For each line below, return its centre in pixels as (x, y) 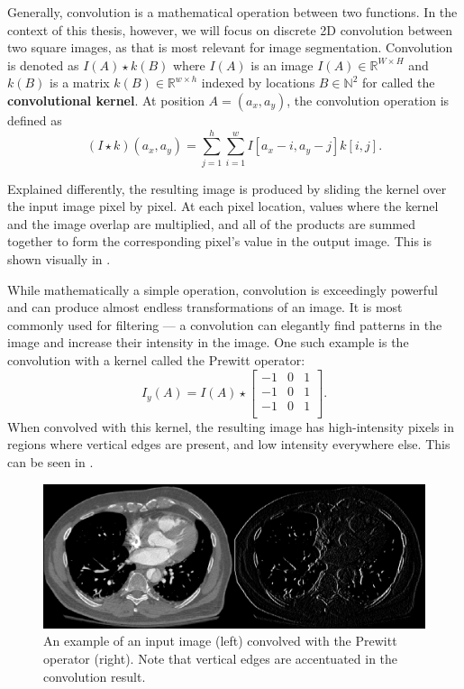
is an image (282, 64)
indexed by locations (258, 83)
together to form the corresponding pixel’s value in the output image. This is (220, 241)
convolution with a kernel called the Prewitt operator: (156, 360)
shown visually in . (59, 259)
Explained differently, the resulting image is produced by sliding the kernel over (227, 188)
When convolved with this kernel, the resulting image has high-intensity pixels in (231, 426)
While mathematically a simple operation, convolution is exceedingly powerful (223, 289)
